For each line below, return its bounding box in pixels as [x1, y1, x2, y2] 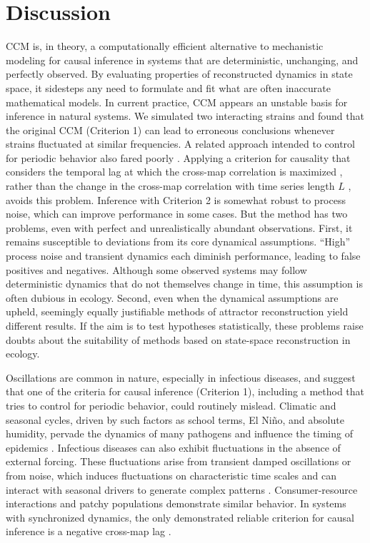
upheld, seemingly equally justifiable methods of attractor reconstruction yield [6, 304, 349, 319]
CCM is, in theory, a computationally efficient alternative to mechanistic [6, 39, 324, 54]
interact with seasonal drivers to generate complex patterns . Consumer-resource [6, 482, 358, 497]
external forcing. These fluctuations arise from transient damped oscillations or [6, 454, 351, 469]
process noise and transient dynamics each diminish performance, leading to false [6, 248, 361, 263]
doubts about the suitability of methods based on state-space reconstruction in [6, 332, 351, 347]
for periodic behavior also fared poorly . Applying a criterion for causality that [6, 150, 351, 165]
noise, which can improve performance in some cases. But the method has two [6, 206, 348, 221]
